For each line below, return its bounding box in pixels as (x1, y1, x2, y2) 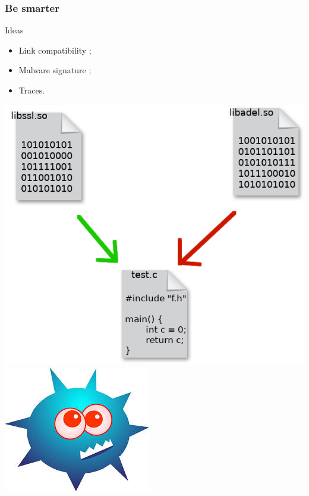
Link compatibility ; (18, 43, 92, 56)
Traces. (18, 84, 45, 96)
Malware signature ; (18, 64, 92, 76)
